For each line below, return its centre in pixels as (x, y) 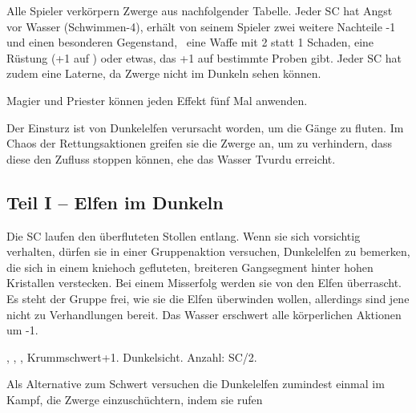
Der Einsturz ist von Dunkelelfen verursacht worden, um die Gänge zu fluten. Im (205, 127)
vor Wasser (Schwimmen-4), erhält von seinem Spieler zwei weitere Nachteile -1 (201, 26)
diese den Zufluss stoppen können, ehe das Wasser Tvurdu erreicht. (171, 158)
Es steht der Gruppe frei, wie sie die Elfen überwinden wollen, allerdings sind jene (208, 298)
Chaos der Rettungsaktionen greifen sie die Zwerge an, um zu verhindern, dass (200, 143)
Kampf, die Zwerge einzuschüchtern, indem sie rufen (135, 399)
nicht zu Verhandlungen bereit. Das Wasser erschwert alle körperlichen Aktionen (204, 314)
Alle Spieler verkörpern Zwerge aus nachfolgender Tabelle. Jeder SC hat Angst (200, 10)
